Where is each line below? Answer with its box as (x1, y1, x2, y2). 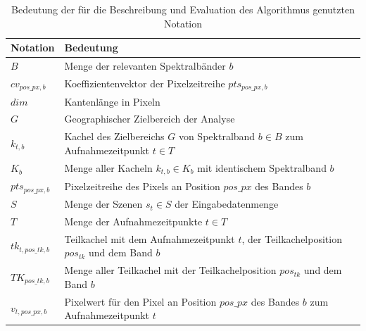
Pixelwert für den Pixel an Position (64, 294, 217, 308)
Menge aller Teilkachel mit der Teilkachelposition (64, 263, 277, 277)
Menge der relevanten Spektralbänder (64, 58, 226, 73)
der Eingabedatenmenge (175, 196, 279, 211)
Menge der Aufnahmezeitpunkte (64, 213, 203, 228)
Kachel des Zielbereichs (64, 129, 165, 144)
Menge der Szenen (64, 196, 143, 211)
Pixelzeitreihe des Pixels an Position (64, 178, 220, 193)
